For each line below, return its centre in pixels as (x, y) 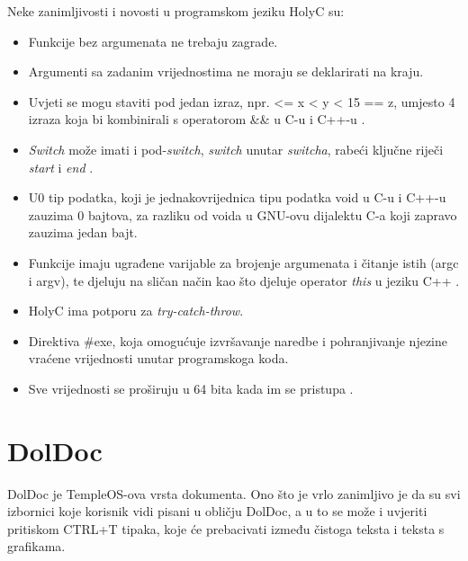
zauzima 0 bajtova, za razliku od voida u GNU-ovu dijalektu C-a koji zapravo (243, 214)
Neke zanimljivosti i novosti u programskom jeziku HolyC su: (176, 11)
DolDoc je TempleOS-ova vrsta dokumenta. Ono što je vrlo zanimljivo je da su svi (234, 493)
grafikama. (36, 546)
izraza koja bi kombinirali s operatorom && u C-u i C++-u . (197, 119)
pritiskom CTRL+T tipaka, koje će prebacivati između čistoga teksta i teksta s (226, 528)
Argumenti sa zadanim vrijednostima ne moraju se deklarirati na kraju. (226, 71)
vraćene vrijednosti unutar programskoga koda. (158, 358)
